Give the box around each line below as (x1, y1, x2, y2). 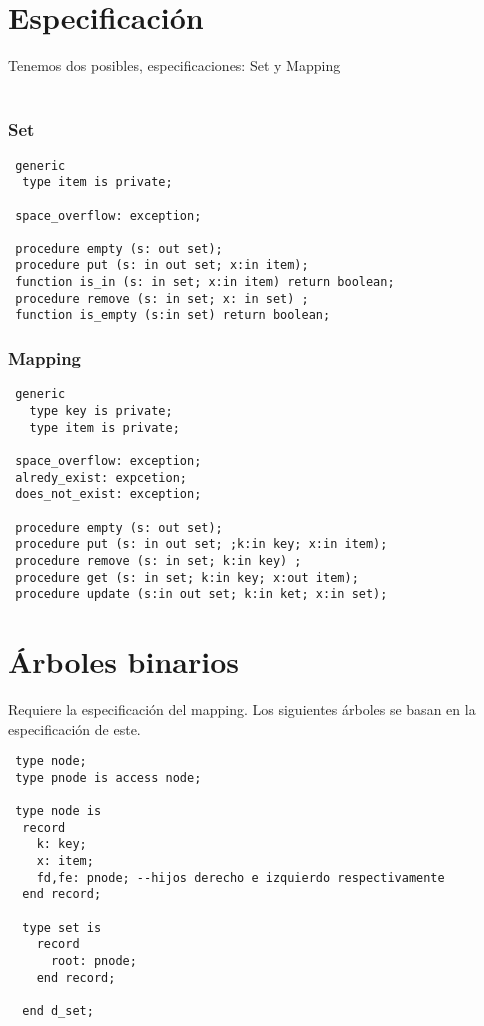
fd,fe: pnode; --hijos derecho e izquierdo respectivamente (36, 870, 445, 885)
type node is (15, 804, 102, 819)
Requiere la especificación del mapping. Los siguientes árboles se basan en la (8, 698, 476, 719)
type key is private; (29, 403, 173, 418)
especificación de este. (8, 718, 141, 739)
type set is (22, 920, 102, 935)
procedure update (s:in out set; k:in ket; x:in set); (15, 587, 388, 602)
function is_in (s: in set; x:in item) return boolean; (15, 275, 395, 290)
